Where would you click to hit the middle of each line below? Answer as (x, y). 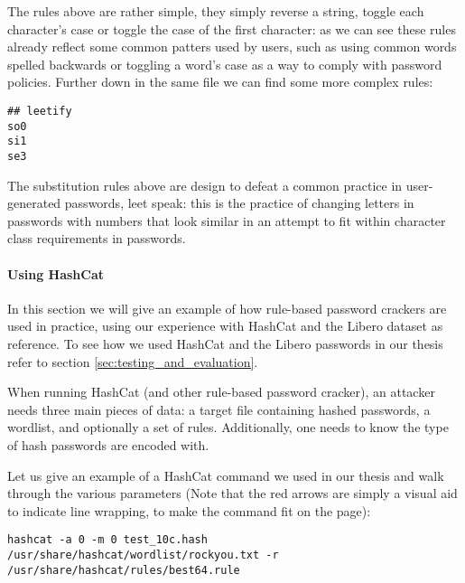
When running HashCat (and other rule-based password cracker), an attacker (221, 392)
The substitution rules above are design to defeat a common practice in (205, 185)
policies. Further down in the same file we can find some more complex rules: (220, 82)
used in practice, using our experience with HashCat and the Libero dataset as (225, 326)
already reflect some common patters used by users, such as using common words (232, 47)
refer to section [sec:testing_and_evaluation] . (133, 361)
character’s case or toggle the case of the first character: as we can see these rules (232, 28)
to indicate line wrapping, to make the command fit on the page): (189, 510)
